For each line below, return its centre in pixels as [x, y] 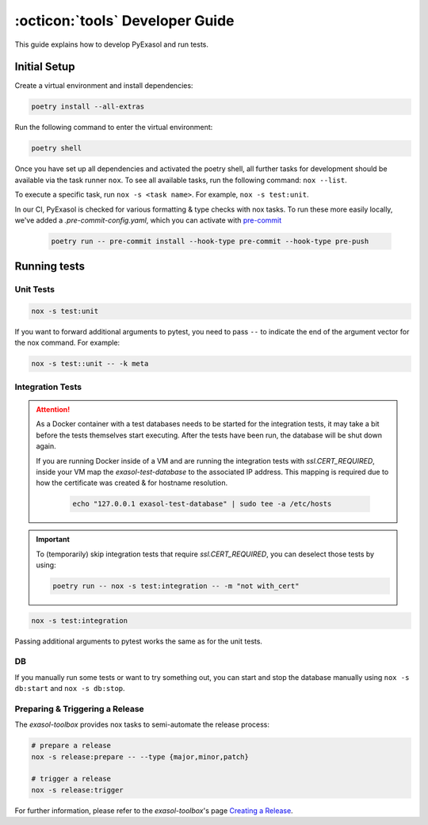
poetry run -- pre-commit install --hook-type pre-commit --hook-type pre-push [210, 241]
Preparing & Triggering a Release [79, 709]
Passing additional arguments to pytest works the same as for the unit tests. [139, 641]
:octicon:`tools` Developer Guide [124, 21]
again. [46, 446]
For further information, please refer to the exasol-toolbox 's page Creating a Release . [154, 810]
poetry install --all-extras [88, 107]
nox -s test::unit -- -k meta [90, 364]
